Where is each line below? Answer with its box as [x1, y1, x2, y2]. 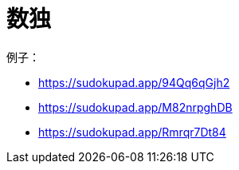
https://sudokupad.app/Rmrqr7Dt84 [38, 125, 226, 139]
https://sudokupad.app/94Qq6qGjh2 [38, 75, 230, 89]
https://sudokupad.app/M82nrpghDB [38, 100, 233, 114]
